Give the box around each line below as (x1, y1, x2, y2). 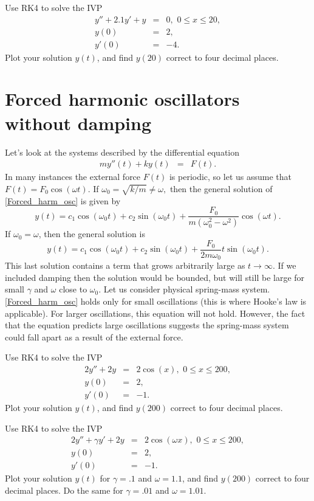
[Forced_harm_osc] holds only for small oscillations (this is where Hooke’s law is (5, 294, 307, 307)
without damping (5, 110, 152, 135)
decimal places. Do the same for (5, 483, 123, 496)
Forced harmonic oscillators (5, 86, 240, 111)
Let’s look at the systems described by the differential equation (5, 145, 240, 158)
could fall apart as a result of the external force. (5, 330, 183, 343)
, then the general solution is (38, 227, 145, 240)
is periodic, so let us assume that (169, 170, 292, 183)
